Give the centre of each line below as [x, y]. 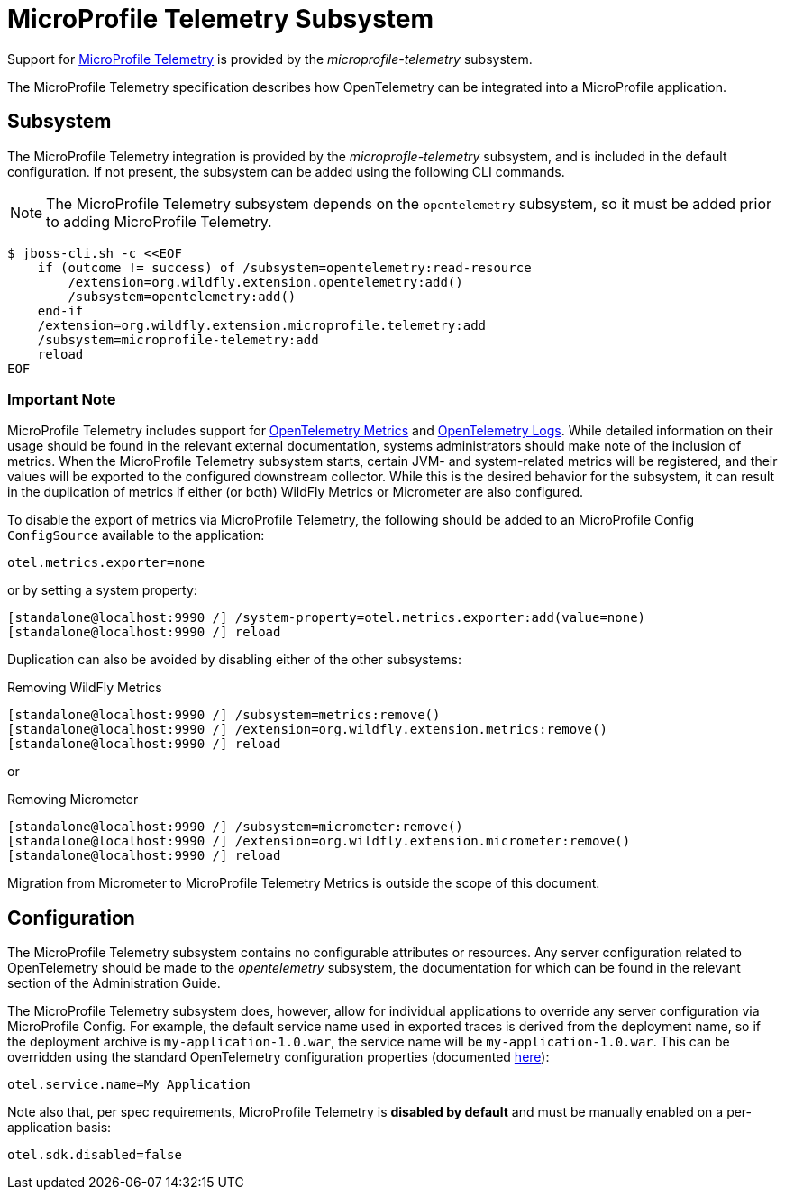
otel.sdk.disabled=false [95, 1155]
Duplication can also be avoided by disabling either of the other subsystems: [234, 660]
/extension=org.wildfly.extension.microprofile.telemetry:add [262, 325]
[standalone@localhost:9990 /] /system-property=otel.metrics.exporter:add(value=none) [327, 618]
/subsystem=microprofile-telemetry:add [178, 339]
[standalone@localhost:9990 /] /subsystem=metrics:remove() [224, 715]
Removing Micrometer [73, 800]
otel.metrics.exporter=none [106, 563]
